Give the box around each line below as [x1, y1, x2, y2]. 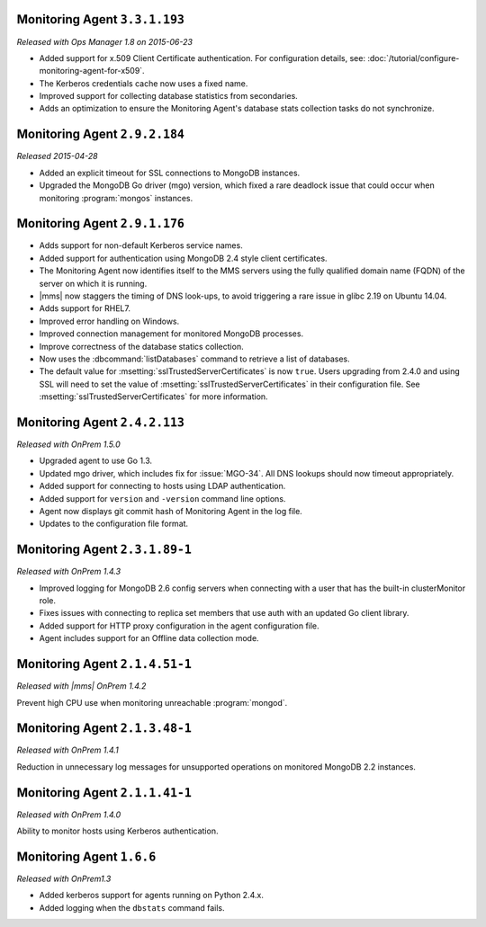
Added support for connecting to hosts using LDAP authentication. [39, 481, 286, 492]
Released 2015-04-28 [16, 151, 98, 162]
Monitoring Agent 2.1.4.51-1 [16, 656, 193, 672]
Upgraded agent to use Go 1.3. [39, 455, 153, 467]
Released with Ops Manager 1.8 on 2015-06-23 [16, 36, 193, 47]
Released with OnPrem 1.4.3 [16, 566, 121, 577]
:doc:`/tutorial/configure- [367, 52, 460, 63]
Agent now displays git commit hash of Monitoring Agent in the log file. [39, 506, 303, 516]
